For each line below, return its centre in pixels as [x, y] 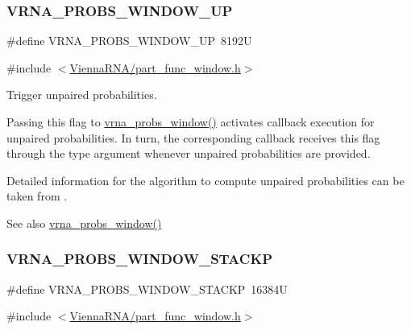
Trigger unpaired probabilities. [82, 95]
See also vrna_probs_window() [84, 223]
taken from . [37, 196]
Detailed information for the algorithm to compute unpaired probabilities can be [205, 180]
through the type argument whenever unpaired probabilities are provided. [189, 153]
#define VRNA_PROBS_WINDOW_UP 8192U [129, 41]
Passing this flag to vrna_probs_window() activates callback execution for [191, 122]
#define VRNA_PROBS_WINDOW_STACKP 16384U [147, 289]
